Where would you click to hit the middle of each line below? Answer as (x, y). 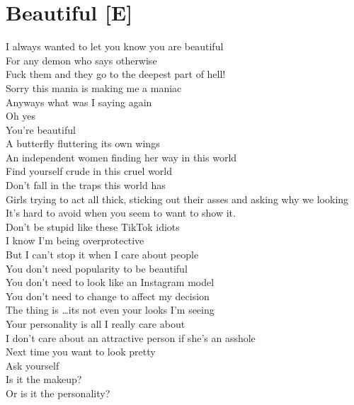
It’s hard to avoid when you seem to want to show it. (121, 213)
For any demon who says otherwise (81, 60)
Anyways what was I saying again (79, 102)
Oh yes (21, 116)
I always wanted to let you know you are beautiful (115, 46)
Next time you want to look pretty (81, 352)
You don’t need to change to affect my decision (108, 296)
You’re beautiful (41, 129)
